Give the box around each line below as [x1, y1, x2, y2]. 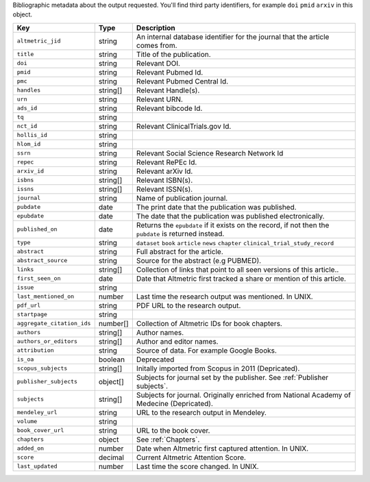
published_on [16, 226, 58, 233]
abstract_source [16, 257, 68, 264]
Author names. [136, 327, 184, 337]
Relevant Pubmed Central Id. [136, 76, 229, 86]
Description [136, 23, 176, 32]
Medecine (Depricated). [136, 398, 214, 408]
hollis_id [16, 131, 48, 139]
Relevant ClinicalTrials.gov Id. [136, 121, 232, 131]
